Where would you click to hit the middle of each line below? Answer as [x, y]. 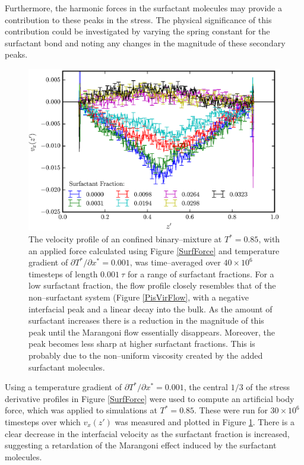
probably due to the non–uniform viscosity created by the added [146, 355]
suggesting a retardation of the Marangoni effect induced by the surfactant [141, 445]
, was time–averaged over [175, 262]
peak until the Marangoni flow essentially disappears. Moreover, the [152, 332]
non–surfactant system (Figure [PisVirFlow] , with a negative [139, 297]
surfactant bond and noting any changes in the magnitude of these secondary [145, 42]
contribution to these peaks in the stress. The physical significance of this [138, 19]
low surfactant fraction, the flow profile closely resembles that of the [152, 285]
